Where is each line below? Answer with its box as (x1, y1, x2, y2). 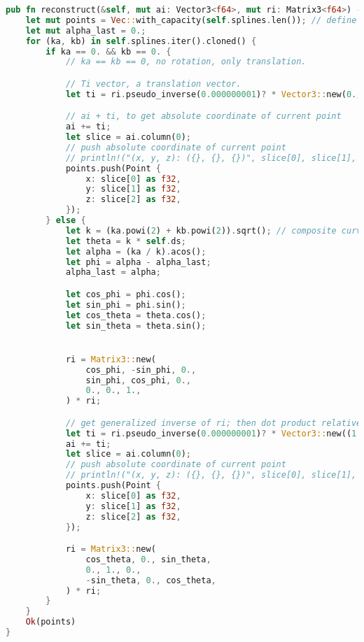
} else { (45, 215, 86, 226)
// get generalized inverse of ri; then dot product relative (65, 418, 362, 428)
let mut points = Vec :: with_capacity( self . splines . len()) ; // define (25, 15, 357, 25)
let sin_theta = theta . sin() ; (65, 320, 206, 331)
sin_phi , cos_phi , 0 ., (85, 375, 191, 385)
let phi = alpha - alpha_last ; (65, 257, 211, 267)
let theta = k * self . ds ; (65, 236, 186, 246)
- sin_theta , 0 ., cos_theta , (85, 575, 216, 585)
